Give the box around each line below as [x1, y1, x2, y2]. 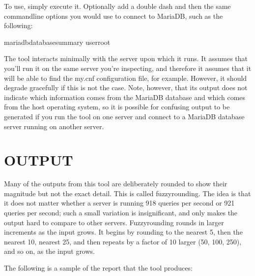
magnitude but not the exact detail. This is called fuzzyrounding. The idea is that [4, 188, 251, 198]
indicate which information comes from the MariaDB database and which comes [4, 92, 246, 102]
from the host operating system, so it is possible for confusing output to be [4, 102, 230, 112]
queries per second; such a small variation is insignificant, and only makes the [4, 207, 238, 218]
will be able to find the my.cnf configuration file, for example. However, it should [4, 72, 247, 83]
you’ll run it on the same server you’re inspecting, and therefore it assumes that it [4, 63, 252, 73]
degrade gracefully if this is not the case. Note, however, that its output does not [4, 82, 248, 93]
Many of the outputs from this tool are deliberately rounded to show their [4, 178, 227, 189]
